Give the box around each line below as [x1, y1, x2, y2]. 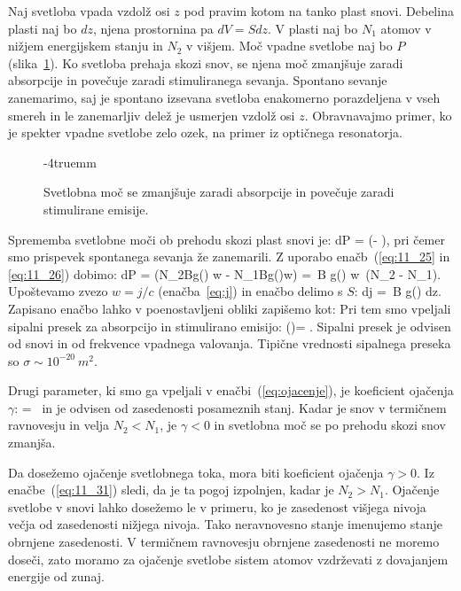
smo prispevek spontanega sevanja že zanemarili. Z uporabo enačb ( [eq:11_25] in [8, 247, 450, 266]
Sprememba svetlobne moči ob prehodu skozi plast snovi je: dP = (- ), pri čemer [8, 229, 445, 248]
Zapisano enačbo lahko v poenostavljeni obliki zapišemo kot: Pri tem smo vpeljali [8, 299, 451, 317]
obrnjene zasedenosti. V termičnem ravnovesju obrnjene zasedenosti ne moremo [8, 533, 440, 551]
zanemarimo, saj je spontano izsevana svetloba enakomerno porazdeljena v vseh [8, 88, 441, 106]
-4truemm [43, 152, 97, 171]
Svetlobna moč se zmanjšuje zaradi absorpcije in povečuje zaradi [43, 183, 395, 201]
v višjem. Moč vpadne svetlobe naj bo [186, 36, 393, 55]
